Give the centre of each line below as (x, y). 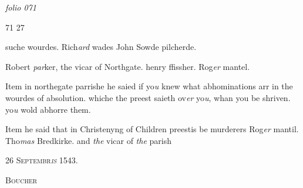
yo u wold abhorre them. (48, 109)
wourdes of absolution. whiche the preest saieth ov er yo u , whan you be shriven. (148, 97)
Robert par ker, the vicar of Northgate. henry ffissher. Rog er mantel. (128, 66)
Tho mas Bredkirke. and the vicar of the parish (88, 140)
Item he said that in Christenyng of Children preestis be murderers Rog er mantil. (152, 129)
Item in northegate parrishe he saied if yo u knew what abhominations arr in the (149, 86)
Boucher (21, 179)
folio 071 (21, 7)
